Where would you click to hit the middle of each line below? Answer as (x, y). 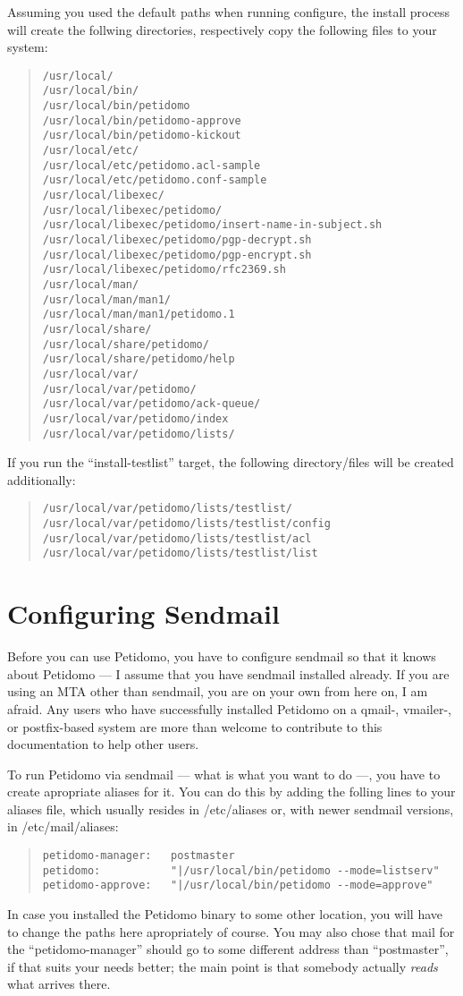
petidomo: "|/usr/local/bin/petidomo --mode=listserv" (241, 870)
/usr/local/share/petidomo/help (139, 359)
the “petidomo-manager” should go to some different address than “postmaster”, (228, 949)
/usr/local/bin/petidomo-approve (142, 120)
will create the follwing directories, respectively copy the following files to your (222, 29)
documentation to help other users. (103, 744)
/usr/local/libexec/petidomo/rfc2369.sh (164, 270)
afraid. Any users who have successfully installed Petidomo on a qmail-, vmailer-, (229, 708)
